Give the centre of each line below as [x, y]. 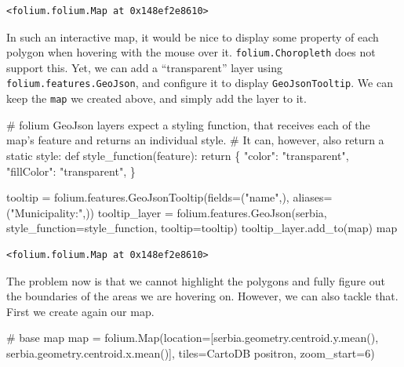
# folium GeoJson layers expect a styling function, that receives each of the [188, 124]
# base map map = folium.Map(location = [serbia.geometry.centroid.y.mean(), [193, 338]
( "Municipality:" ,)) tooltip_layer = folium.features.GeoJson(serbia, [167, 212]
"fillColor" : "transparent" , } [71, 171]
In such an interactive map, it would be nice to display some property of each [193, 36]
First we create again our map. [80, 311]
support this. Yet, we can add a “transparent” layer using [145, 67]
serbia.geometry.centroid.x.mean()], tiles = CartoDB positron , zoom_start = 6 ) [191, 352]
